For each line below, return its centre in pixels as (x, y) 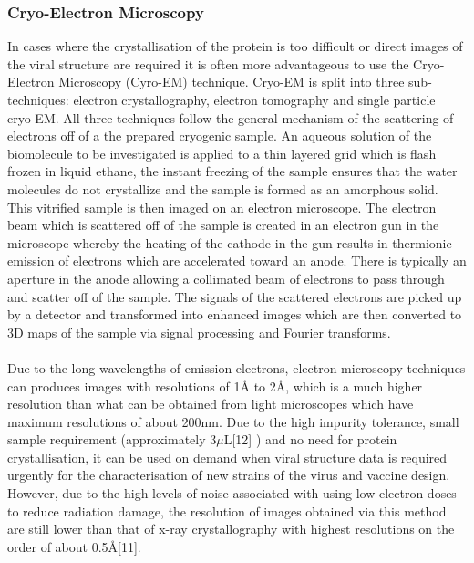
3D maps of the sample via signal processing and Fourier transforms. (199, 332)
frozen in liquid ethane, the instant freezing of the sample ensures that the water (232, 171)
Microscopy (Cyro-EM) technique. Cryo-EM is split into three (232, 82)
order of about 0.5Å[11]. (74, 546)
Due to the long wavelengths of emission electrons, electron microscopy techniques (237, 367)
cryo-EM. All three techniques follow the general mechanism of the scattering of (231, 117)
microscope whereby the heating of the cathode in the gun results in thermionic (230, 242)
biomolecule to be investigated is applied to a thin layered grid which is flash (222, 153)
